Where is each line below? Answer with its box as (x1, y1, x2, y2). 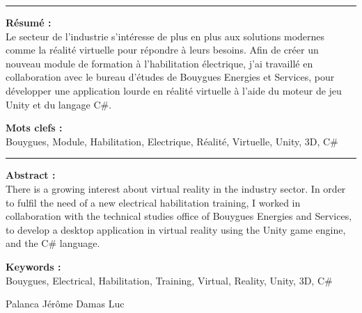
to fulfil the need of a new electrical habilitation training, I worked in (6, 195, 301, 209)
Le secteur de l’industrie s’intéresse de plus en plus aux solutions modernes (6, 29, 325, 43)
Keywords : (6, 259, 61, 273)
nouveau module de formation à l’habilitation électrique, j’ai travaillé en (6, 56, 313, 70)
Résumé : (6, 15, 52, 29)
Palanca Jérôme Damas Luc (6, 296, 125, 311)
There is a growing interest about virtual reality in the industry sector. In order (6, 181, 346, 195)
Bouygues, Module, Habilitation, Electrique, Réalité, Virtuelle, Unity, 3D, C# (6, 134, 338, 148)
